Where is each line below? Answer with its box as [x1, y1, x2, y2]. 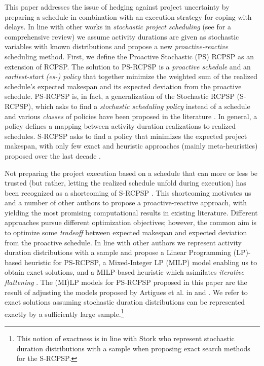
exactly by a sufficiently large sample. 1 [5, 307, 124, 319]
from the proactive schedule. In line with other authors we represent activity [5, 237, 242, 247]
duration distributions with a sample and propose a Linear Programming [5, 247, 232, 258]
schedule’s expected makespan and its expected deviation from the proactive [5, 81, 242, 91]
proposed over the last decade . [5, 150, 101, 161]
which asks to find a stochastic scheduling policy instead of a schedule [35, 100, 250, 111]
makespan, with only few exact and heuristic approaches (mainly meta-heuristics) [5, 140, 258, 151]
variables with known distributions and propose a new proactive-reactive [5, 41, 229, 52]
